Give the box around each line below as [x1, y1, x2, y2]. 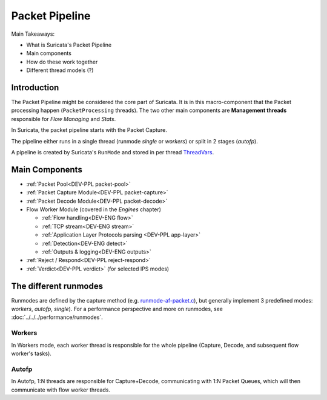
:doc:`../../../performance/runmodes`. [11, 313, 103, 321]
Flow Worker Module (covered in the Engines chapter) [26, 206, 162, 213]
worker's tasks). [11, 350, 51, 357]
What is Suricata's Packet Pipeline [26, 41, 112, 48]
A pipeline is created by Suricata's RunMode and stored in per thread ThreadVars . [11, 148, 214, 156]
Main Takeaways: [11, 30, 54, 38]
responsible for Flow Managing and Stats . [11, 115, 116, 122]
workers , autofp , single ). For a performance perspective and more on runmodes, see [11, 306, 223, 313]
